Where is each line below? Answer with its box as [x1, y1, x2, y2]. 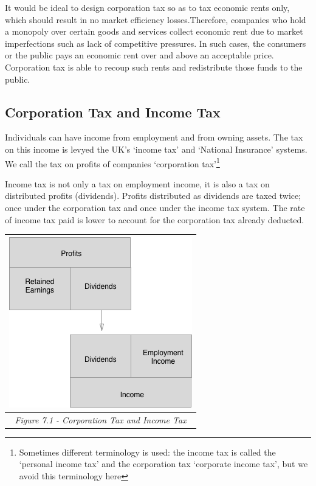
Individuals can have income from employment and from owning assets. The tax [5, 131, 303, 144]
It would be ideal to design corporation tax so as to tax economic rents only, [5, 1, 290, 13]
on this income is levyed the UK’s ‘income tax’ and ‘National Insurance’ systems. [5, 142, 307, 155]
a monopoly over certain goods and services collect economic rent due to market [5, 25, 303, 38]
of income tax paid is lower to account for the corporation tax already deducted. [5, 213, 304, 226]
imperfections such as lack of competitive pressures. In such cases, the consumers [5, 36, 306, 49]
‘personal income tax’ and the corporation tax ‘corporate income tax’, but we [19, 457, 308, 470]
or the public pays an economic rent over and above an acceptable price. [5, 49, 274, 61]
